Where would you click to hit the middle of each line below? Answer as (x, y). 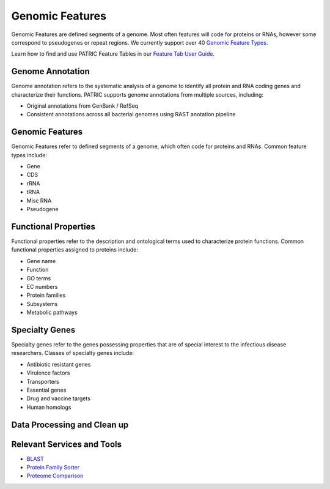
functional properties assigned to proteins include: (75, 250)
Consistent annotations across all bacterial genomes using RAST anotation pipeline (131, 114)
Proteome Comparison (55, 476)
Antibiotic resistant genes (59, 364)
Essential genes (46, 390)
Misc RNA (39, 200)
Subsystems (42, 304)
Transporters (43, 381)
